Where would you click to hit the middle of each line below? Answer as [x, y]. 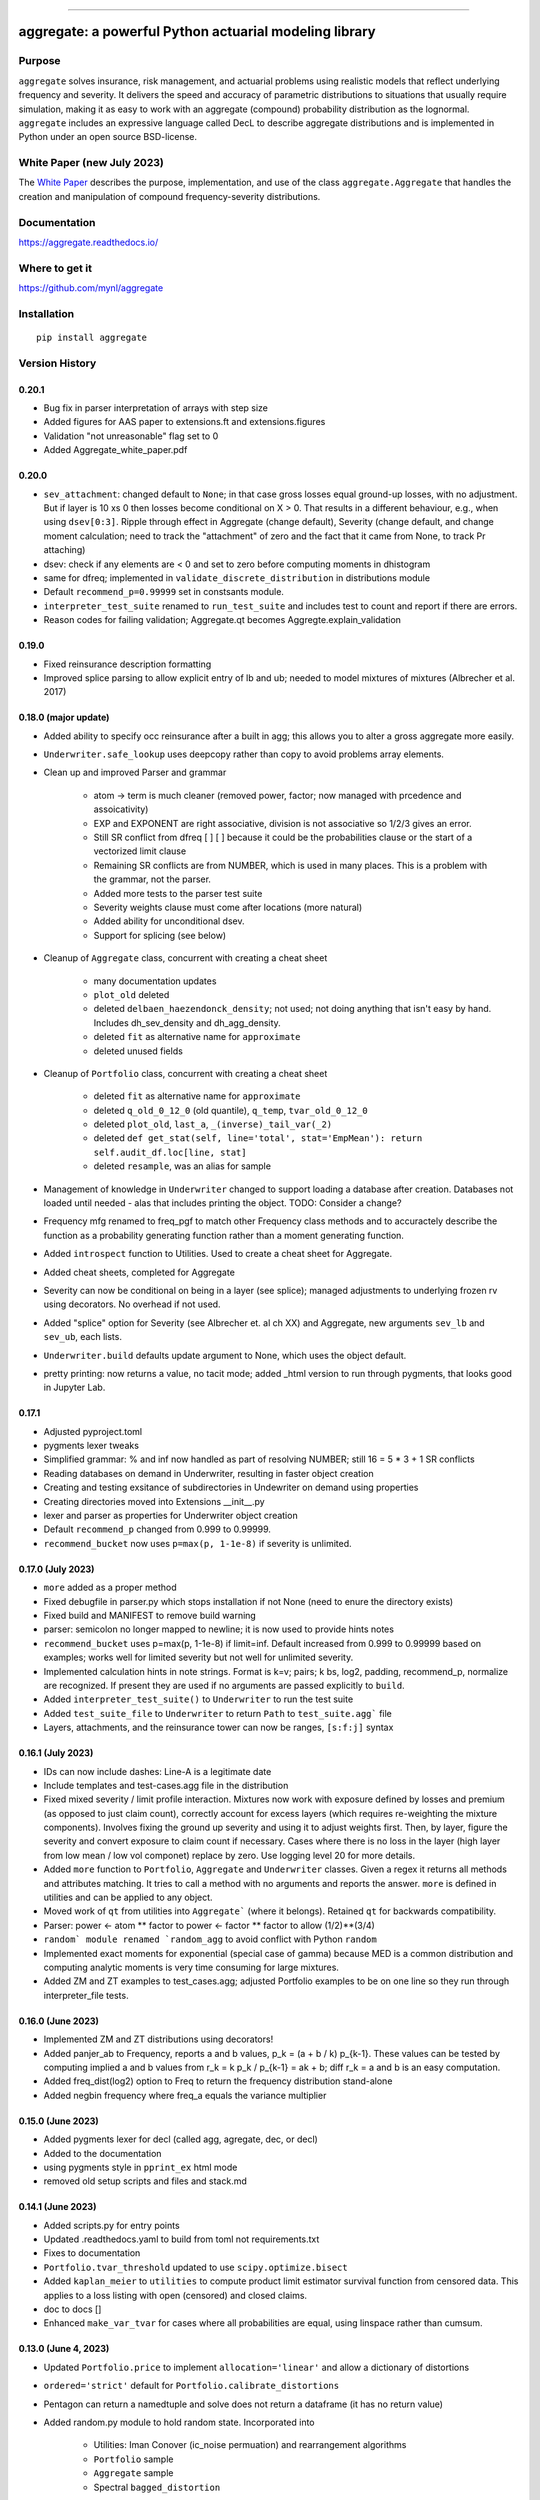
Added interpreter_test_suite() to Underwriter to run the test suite [198, 1699]
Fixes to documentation [92, 2253]
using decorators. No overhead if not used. [132, 1304]
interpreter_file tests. [86, 1995]
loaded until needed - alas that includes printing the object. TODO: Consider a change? [222, 1203]
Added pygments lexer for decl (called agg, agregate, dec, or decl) [181, 2139]
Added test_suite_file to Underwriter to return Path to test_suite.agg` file [217, 1713]
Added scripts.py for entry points [111, 2225]
